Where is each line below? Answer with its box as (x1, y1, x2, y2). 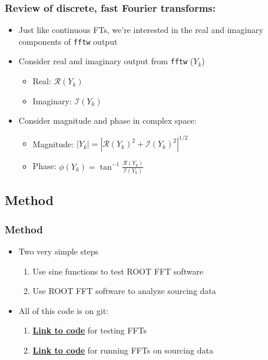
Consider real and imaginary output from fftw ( (18, 55, 194, 67)
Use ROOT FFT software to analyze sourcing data (32, 285, 216, 297)
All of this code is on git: (18, 304, 109, 316)
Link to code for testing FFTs (32, 324, 147, 336)
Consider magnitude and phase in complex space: (18, 114, 197, 127)
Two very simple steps (18, 245, 98, 257)
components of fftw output (18, 35, 118, 47)
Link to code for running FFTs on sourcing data (32, 344, 213, 356)
